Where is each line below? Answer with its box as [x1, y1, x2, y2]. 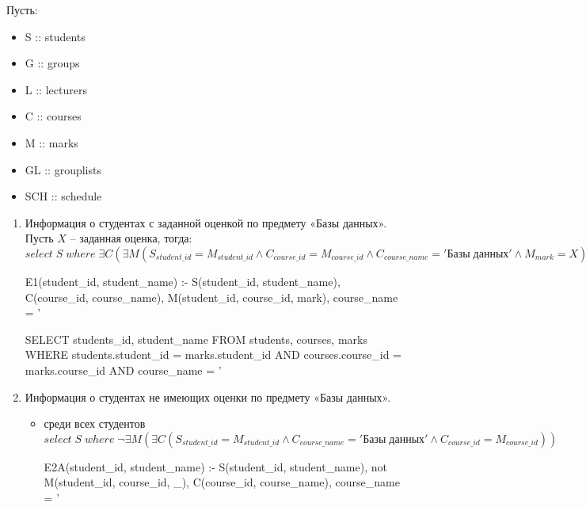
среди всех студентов [44, 415, 146, 432]
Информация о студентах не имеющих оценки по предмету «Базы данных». [25, 388, 391, 405]
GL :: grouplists [25, 161, 101, 177]
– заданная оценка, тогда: [70, 230, 192, 246]
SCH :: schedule [25, 188, 102, 204]
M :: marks [25, 134, 78, 151]
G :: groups [25, 55, 80, 71]
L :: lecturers [25, 81, 87, 97]
